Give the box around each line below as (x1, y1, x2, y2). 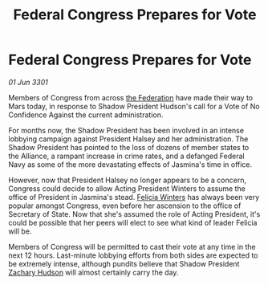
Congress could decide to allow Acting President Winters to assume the (8, 183, 246, 193)
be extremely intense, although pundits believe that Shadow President (8, 259, 240, 268)
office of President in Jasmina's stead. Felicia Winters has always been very (8, 192, 260, 202)
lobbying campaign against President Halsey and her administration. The (8, 134, 249, 144)
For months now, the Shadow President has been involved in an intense (8, 125, 245, 135)
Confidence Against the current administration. (8, 110, 164, 120)
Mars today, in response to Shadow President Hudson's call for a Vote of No (8, 101, 260, 111)
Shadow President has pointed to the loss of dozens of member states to (8, 142, 250, 152)
